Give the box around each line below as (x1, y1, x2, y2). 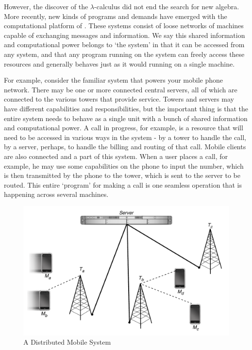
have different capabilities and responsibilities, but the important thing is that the (4, 103, 248, 113)
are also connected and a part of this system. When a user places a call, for (4, 151, 228, 161)
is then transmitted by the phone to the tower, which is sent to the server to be (4, 170, 240, 180)
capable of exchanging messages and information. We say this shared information (4, 30, 245, 40)
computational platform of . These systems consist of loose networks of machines (4, 20, 244, 31)
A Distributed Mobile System (23, 337, 111, 347)
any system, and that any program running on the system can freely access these (4, 49, 245, 59)
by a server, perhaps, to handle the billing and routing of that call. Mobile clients (4, 141, 246, 152)
